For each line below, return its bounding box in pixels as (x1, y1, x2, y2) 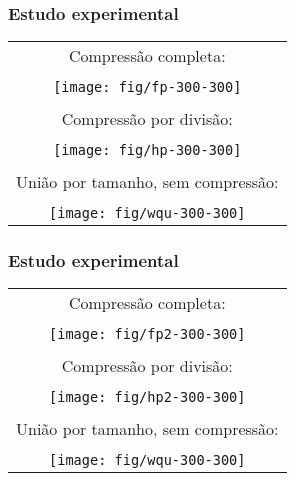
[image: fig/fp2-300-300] (49, 326, 246, 343)
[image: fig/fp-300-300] (53, 79, 242, 96)
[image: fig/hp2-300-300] (49, 389, 246, 406)
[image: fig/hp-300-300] (53, 142, 242, 159)
